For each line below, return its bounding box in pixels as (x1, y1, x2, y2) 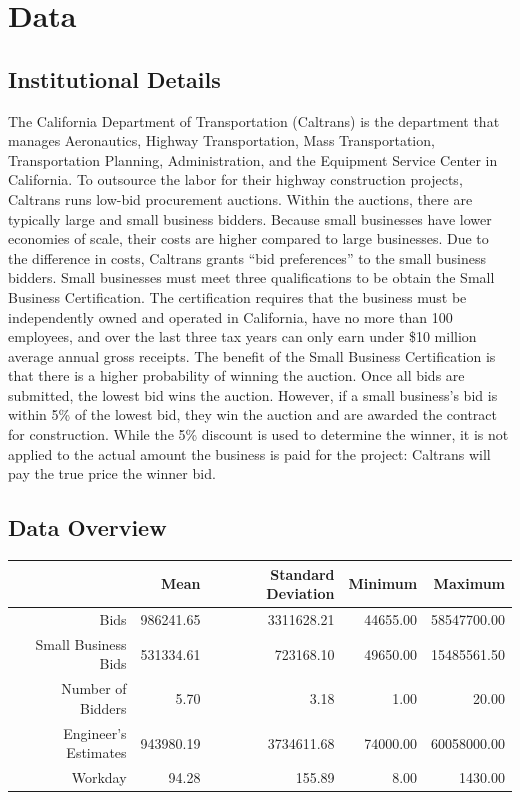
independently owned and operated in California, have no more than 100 (8, 306, 453, 327)
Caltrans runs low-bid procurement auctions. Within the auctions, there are (8, 188, 473, 209)
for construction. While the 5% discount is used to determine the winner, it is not (8, 424, 509, 445)
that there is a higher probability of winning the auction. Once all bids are (8, 365, 465, 386)
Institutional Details (8, 63, 221, 94)
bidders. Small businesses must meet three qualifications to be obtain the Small (8, 267, 495, 288)
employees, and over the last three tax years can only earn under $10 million (8, 326, 477, 347)
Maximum (433, 573, 505, 594)
